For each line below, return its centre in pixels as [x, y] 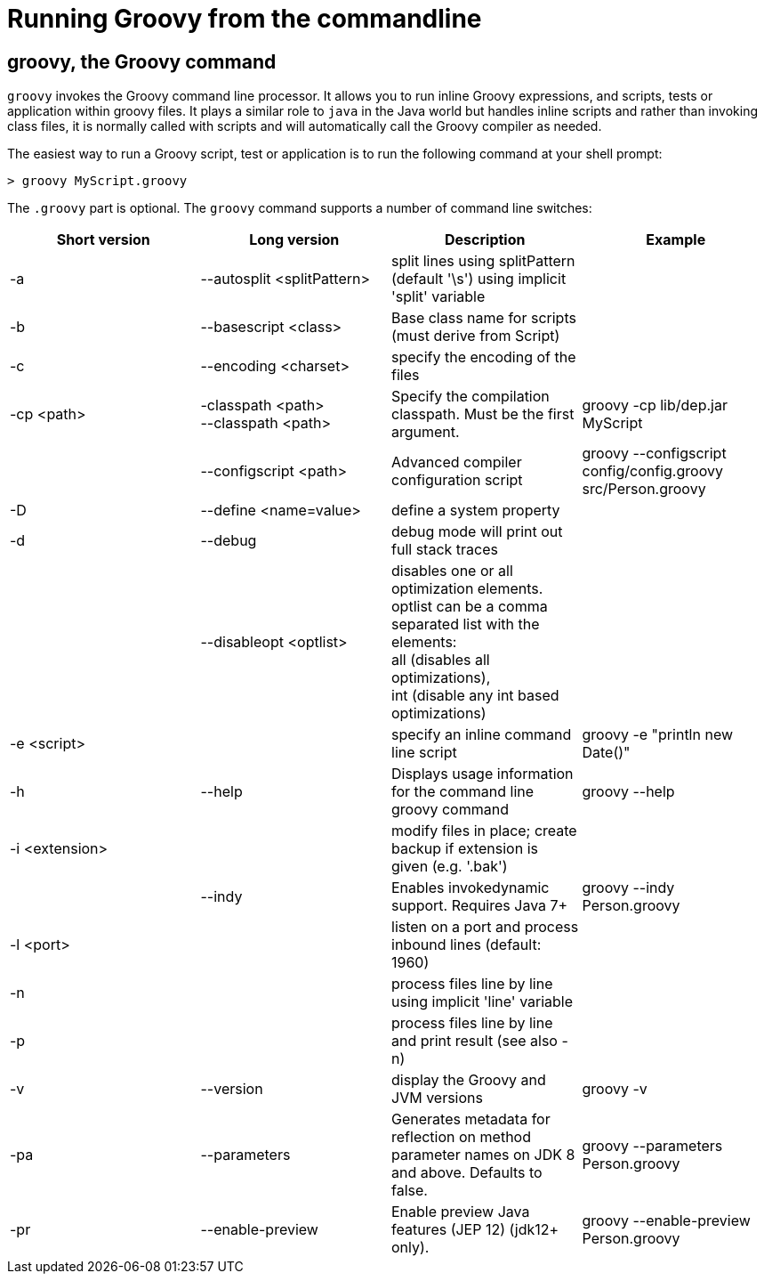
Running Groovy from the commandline [245, 19]
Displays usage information [483, 774]
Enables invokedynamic [470, 888]
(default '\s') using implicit [479, 279]
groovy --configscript [654, 454]
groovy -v [615, 1089]
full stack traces [445, 550]
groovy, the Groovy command [142, 61]
